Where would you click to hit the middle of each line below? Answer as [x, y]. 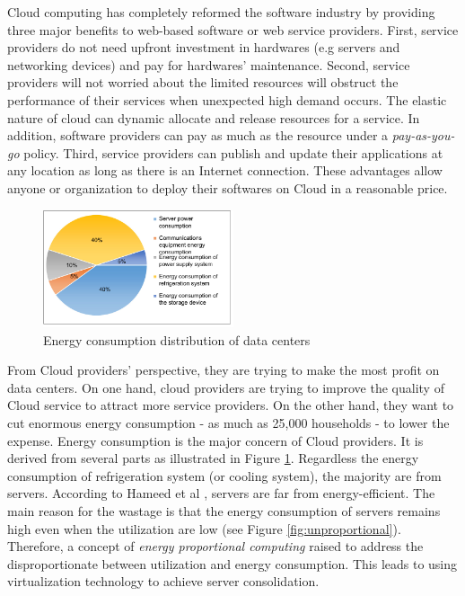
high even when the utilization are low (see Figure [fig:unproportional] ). [204, 528]
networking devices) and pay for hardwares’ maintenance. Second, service [209, 64]
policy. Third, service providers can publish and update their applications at [233, 152]
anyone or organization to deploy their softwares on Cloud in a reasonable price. [228, 187]
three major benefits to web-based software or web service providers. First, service [233, 29]
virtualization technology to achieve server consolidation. [163, 581]
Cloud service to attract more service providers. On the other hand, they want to [231, 405]
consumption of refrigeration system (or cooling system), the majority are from [224, 475]
